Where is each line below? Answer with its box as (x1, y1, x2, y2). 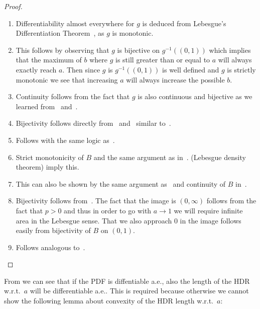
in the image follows (180, 215, 241, 225)
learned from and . (16, 101, 78, 111)
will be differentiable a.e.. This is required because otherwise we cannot (30, 285, 249, 296)
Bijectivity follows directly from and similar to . (16, 118, 171, 128)
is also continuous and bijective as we (138, 91, 252, 102)
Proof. (4, 1, 23, 11)
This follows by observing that (16, 44, 109, 55)
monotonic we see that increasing (16, 74, 118, 85)
